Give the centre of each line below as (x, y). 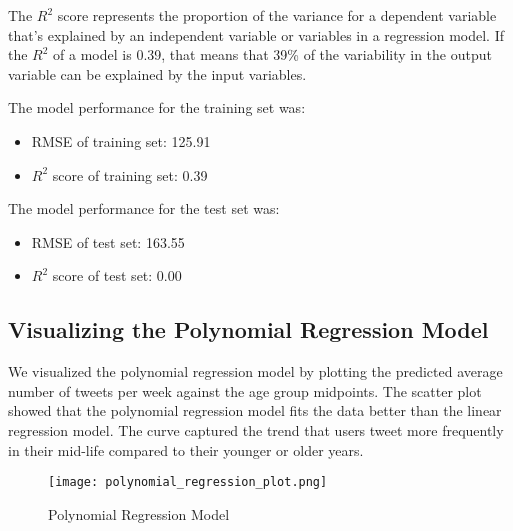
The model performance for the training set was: (157, 107)
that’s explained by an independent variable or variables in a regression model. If (256, 34)
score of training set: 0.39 (130, 174)
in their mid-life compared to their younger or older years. (186, 449)
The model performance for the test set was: (144, 208)
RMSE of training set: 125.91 (121, 140)
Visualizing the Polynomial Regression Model (248, 329)
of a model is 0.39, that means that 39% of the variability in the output (272, 54)
